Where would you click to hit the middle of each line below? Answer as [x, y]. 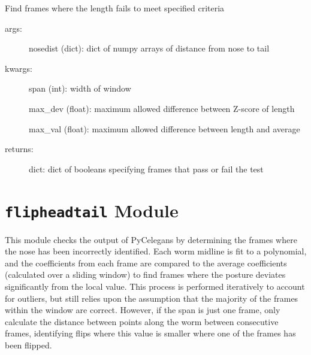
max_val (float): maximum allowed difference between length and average [164, 128]
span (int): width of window [80, 88]
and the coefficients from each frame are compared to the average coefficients [146, 263]
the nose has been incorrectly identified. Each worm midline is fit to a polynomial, [156, 251]
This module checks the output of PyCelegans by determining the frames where [151, 239]
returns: [19, 149]
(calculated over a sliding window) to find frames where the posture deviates [145, 274]
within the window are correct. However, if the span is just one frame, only [143, 310]
